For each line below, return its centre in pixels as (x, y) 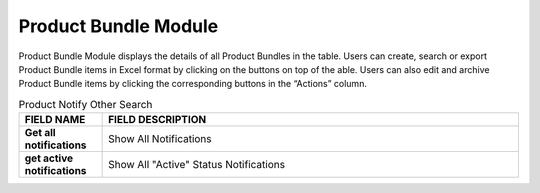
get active (49, 158)
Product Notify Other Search (85, 104)
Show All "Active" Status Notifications (196, 165)
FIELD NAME (55, 120)
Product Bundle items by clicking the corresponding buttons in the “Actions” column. (192, 84)
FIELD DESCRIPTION (157, 120)
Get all (40, 133)
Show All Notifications (160, 139)
